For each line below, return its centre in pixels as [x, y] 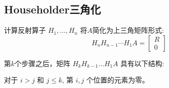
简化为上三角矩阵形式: [128, 30]
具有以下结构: [142, 63]
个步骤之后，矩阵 [42, 63]
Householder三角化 [52, 9]
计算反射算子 [25, 30]
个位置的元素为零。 [118, 80]
